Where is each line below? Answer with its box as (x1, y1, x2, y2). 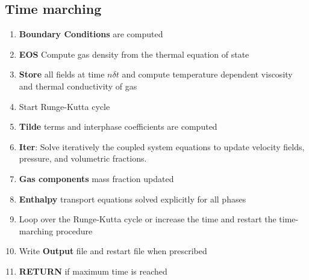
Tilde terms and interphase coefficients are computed (19, 120, 217, 133)
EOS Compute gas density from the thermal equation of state (19, 47, 249, 60)
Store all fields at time (19, 68, 105, 81)
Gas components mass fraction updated (19, 172, 174, 184)
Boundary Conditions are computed (19, 28, 163, 40)
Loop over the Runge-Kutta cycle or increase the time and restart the (19, 213, 276, 225)
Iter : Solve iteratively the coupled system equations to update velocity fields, (19, 140, 305, 153)
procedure (55, 224, 93, 237)
